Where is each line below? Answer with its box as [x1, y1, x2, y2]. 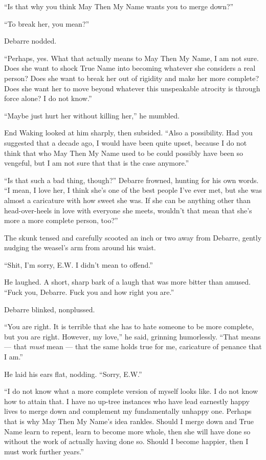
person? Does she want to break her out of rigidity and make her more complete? [4, 72, 259, 83]
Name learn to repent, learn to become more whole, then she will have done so [4, 426, 251, 436]
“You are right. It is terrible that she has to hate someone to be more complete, [4, 321, 254, 332]
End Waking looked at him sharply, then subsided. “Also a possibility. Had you [4, 127, 253, 138]
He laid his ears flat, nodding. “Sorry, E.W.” [4, 368, 142, 379]
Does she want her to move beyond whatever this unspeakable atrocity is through [4, 83, 260, 93]
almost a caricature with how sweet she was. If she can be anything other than [4, 194, 251, 205]
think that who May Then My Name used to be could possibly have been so [4, 147, 243, 158]
